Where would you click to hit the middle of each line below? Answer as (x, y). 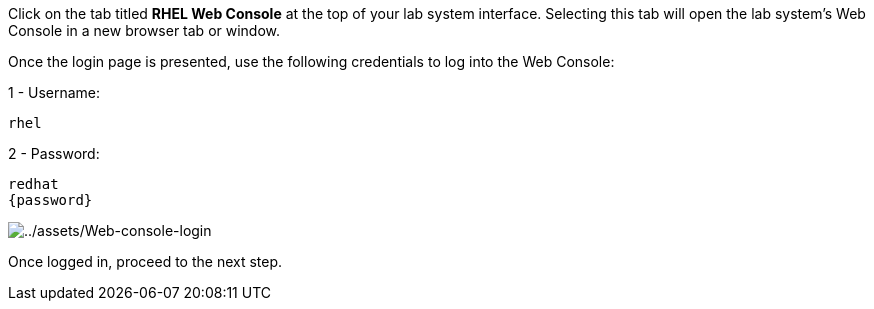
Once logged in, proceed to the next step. (145, 261)
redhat (33, 184)
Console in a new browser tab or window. (144, 30)
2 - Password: (54, 153)
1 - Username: (54, 92)
